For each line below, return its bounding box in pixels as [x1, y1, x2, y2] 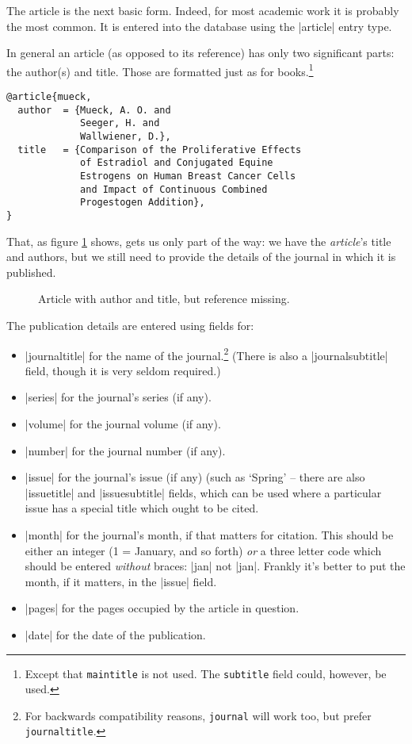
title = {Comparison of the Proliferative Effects [17, 144, 302, 155]
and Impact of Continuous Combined [80, 183, 268, 195]
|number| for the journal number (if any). [25, 442, 226, 458]
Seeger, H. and [80, 117, 160, 129]
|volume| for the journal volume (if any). [25, 416, 221, 431]
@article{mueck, [6, 91, 92, 103]
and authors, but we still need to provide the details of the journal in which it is [6, 248, 396, 265]
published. [6, 263, 56, 280]
